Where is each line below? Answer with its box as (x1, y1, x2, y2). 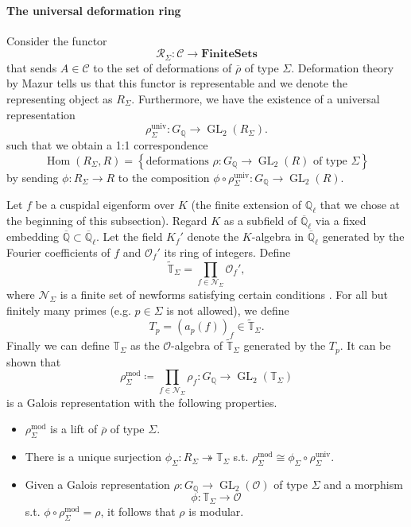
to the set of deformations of (93, 59, 232, 76)
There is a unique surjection (25, 448, 162, 465)
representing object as (6, 91, 113, 107)
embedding (6, 228, 60, 245)
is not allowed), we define (166, 301, 289, 318)
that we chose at (320, 196, 401, 213)
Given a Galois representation (25, 475, 170, 492)
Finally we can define (6, 337, 110, 354)
